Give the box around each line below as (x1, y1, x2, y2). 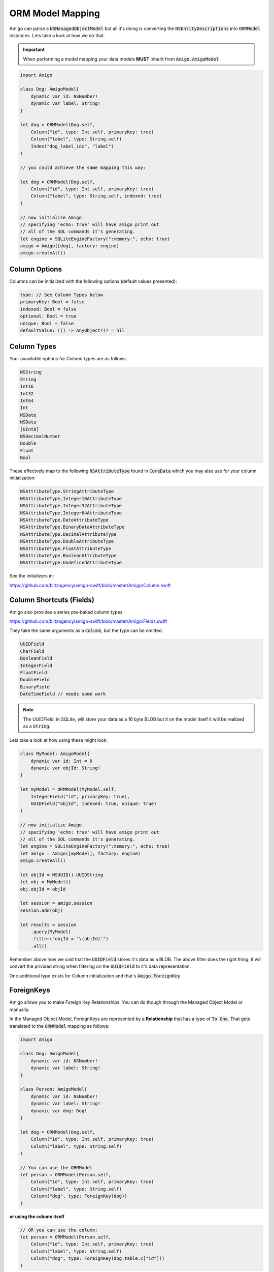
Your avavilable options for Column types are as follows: (9, 356, 127, 362)
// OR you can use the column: (20, 1227, 98, 1233)
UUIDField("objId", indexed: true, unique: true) (30, 801, 157, 806)
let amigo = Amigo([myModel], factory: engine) (20, 850, 141, 856)
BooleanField (20, 655, 53, 661)
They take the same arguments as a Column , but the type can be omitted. (9, 627, 163, 633)
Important (23, 46, 45, 53)
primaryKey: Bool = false (20, 299, 85, 305)
